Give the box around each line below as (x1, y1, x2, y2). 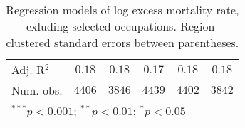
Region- (180, 18, 219, 34)
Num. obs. (11, 82, 63, 98)
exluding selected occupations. (26, 18, 177, 34)
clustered (6, 34, 51, 50)
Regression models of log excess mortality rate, (6, 1, 239, 18)
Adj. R (11, 61, 45, 78)
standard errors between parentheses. (54, 34, 239, 50)
